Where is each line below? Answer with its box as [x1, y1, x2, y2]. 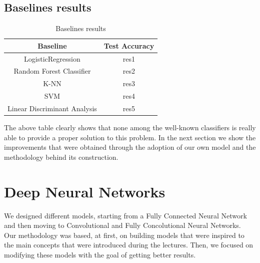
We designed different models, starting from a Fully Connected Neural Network [4, 210, 247, 220]
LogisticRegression [24, 53, 80, 64]
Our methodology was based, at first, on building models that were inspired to [4, 229, 244, 240]
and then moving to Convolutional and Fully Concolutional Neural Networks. [4, 220, 241, 230]
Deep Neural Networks [4, 181, 165, 201]
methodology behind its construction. [4, 151, 118, 162]
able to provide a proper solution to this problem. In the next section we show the [4, 132, 256, 142]
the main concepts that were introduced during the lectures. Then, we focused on [4, 239, 253, 250]
